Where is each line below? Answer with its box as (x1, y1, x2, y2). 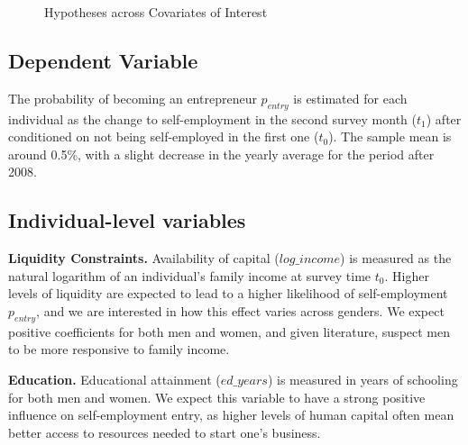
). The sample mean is (328, 127, 452, 146)
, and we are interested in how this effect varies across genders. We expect (36, 301, 445, 320)
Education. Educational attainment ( (8, 369, 221, 388)
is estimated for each (293, 88, 408, 107)
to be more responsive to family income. (8, 340, 230, 359)
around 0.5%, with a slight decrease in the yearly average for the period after (8, 144, 435, 163)
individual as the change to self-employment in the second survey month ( (8, 109, 417, 128)
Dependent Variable (8, 46, 198, 74)
